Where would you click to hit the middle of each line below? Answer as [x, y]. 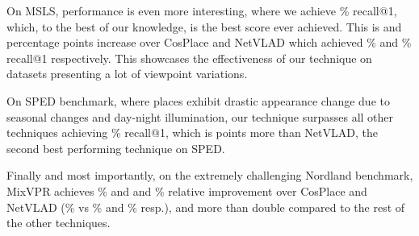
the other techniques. [59, 223]
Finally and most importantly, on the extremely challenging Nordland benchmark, [210, 175]
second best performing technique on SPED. [116, 148]
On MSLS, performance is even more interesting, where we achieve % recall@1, [202, 10]
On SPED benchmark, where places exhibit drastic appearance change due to [198, 100]
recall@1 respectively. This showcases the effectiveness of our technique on [189, 58]
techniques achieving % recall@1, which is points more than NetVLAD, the [192, 132]
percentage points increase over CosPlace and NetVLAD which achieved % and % [209, 42]
